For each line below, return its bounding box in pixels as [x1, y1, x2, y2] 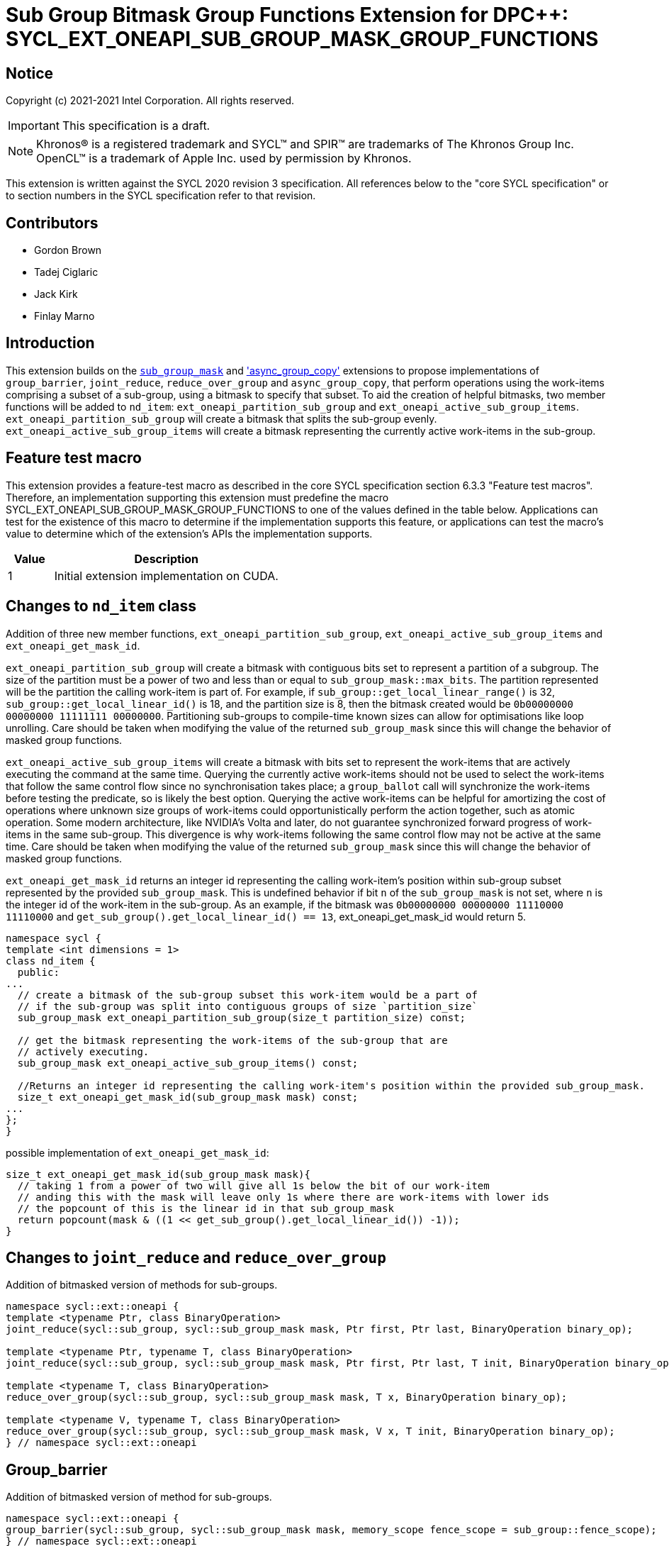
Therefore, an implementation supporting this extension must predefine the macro [6, 491, 389, 504]
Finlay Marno [34, 310, 95, 323]
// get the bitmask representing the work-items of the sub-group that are [17, 1034, 448, 1046]
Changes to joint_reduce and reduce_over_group [6, 1248, 386, 1267]
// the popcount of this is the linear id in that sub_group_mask [17, 1202, 394, 1214]
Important [8, 118, 60, 133]
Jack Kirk [34, 288, 78, 301]
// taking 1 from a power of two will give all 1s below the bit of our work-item [17, 1179, 490, 1191]
